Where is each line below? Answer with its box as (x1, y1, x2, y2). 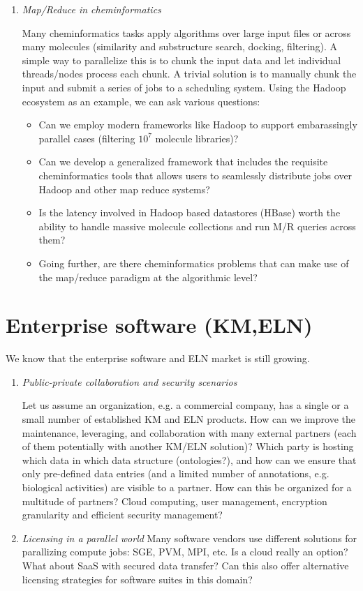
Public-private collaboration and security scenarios (22, 374, 237, 389)
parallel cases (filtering (38, 130, 135, 145)
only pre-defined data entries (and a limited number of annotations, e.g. (22, 466, 329, 481)
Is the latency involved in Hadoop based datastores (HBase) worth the (38, 205, 341, 220)
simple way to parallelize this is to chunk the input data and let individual (22, 52, 341, 67)
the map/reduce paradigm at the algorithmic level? (38, 269, 258, 284)
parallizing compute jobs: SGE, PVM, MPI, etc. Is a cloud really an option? (22, 544, 348, 559)
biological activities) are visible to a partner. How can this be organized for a (22, 479, 352, 494)
